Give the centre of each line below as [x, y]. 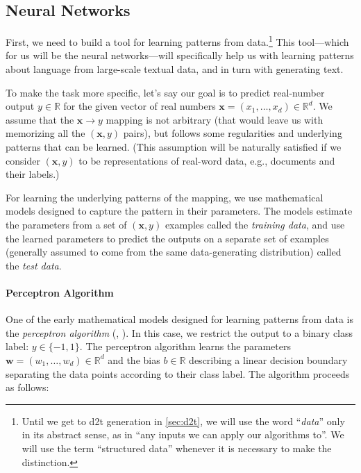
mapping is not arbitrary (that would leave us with [215, 119]
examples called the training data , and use [255, 224]
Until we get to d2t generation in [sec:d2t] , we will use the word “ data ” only [183, 421]
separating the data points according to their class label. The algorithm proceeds [178, 373]
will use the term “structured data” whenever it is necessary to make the [177, 448]
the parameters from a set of [66, 224]
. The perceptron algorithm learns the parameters [185, 346]
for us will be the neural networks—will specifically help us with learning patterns [180, 55]
